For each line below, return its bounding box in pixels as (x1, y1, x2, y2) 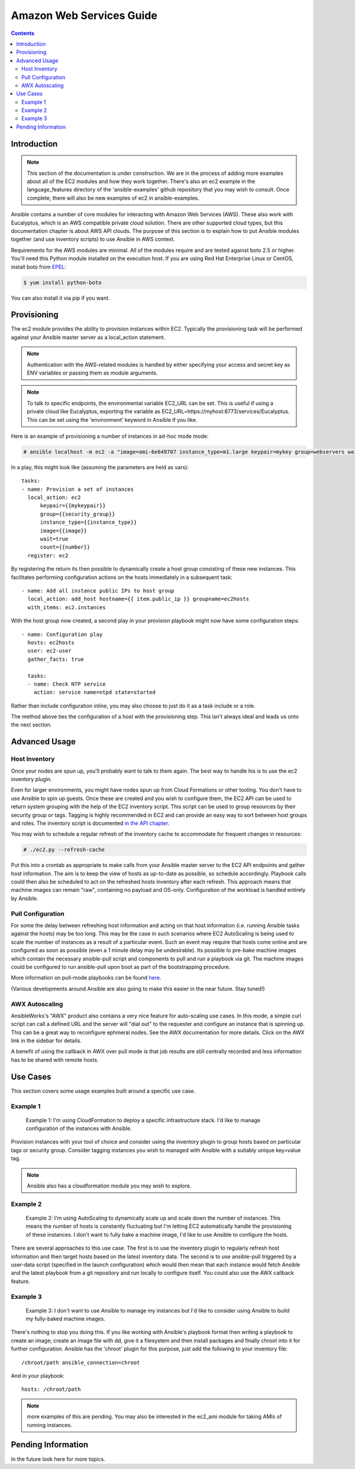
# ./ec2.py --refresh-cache (23, 846, 105, 853)
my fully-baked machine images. (25, 1316, 106, 1323)
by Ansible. (11, 895, 38, 902)
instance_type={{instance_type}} (40, 519, 137, 526)
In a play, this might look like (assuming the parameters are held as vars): (11, 463, 189, 471)
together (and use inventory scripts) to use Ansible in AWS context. (11, 236, 175, 243)
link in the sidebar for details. (11, 1037, 82, 1044)
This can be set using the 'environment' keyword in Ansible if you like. (27, 416, 198, 423)
